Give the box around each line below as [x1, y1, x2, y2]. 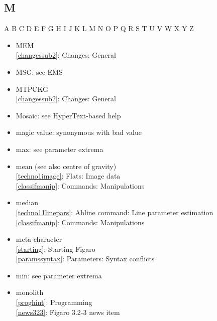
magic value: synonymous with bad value [16, 127, 142, 137]
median [16, 197, 39, 208]
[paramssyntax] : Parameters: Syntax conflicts [16, 253, 155, 264]
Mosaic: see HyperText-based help [16, 110, 121, 120]
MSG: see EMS [16, 66, 63, 77]
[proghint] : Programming [16, 297, 92, 307]
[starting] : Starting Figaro [16, 243, 95, 254]
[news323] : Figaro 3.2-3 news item [16, 306, 120, 317]
